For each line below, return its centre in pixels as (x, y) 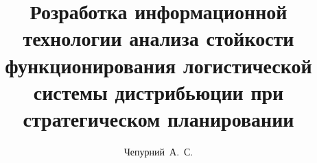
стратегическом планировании (158, 118)
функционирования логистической (158, 65)
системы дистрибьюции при (158, 91)
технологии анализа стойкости (158, 38)
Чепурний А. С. (158, 151)
